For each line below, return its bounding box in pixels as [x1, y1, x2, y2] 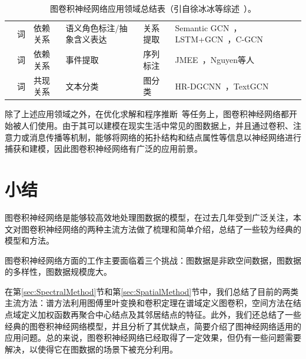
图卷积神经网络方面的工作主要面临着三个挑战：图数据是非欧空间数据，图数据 [5, 254, 301, 266]
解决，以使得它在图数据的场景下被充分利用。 [5, 343, 178, 355]
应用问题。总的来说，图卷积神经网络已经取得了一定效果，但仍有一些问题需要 [5, 331, 301, 344]
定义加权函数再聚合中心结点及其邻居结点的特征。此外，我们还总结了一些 [21, 308, 301, 321]
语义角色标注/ [65, 21, 119, 34]
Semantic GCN [175, 21, 229, 34]
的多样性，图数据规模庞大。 [5, 265, 112, 278]
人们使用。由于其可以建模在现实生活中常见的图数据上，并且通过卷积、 [21, 119, 293, 131]
